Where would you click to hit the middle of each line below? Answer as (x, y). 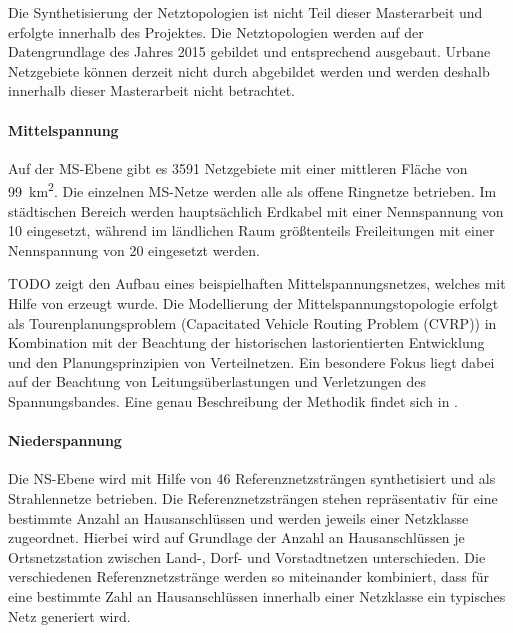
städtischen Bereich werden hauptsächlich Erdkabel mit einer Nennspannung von (256, 210)
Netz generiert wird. (69, 615)
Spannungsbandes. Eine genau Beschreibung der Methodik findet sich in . (233, 400)
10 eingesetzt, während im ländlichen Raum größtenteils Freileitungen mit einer (251, 230)
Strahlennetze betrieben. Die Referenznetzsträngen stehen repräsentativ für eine (253, 497)
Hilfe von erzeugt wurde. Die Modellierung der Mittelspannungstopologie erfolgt (253, 302)
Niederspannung (65, 440)
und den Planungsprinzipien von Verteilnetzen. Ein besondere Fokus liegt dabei (251, 361)
